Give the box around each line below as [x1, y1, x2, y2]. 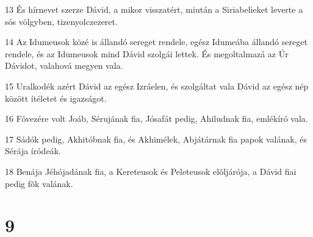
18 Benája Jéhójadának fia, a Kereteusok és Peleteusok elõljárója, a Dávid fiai [5, 164, 297, 177]
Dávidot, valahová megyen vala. [5, 59, 123, 72]
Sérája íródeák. [5, 144, 61, 157]
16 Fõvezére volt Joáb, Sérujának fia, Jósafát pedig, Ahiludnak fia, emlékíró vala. [5, 112, 308, 125]
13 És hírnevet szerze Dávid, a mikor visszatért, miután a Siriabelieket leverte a [5, 3, 303, 15]
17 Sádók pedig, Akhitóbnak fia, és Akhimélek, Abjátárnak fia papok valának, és [5, 132, 307, 145]
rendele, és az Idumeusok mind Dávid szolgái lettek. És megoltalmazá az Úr [5, 47, 289, 60]
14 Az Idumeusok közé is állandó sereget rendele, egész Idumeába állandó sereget [5, 35, 308, 48]
